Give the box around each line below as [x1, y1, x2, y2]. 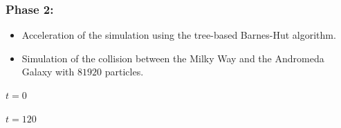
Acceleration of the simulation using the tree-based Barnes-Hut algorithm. [21, 28, 336, 42]
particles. [104, 64, 144, 79]
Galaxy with [21, 64, 75, 79]
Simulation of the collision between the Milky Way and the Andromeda [21, 51, 324, 65]
